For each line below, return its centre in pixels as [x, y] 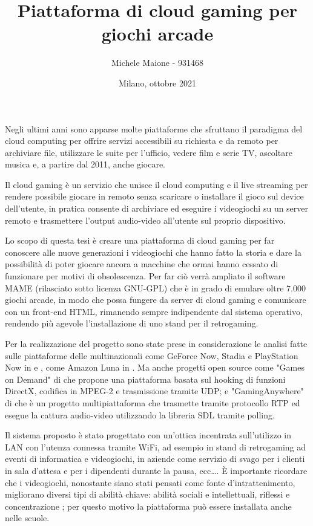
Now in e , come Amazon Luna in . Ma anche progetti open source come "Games [155, 367]
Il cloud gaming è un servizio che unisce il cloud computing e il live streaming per [156, 184]
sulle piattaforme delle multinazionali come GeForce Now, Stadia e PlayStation [152, 355]
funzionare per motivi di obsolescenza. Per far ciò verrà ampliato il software [145, 276]
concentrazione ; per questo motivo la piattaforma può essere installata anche [148, 506]
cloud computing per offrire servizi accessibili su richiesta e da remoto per [142, 141]
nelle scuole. [27, 518]
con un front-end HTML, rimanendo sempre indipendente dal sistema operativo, [154, 311]
